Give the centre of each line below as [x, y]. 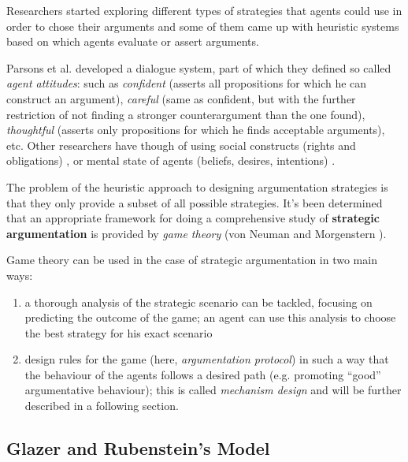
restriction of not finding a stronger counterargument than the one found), [186, 114]
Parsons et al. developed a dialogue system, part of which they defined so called [199, 67]
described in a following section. [102, 406]
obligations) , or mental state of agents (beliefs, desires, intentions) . [171, 160]
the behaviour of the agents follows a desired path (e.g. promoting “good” [203, 374]
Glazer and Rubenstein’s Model [138, 448]
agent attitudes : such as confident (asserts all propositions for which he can [187, 83]
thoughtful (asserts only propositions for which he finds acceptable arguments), [196, 130]
